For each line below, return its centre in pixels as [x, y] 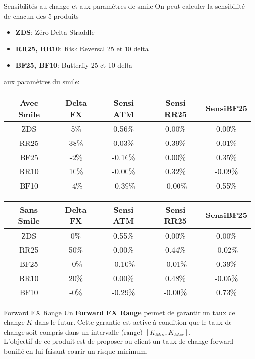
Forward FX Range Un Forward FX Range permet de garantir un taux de [120, 312]
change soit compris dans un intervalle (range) [74, 331]
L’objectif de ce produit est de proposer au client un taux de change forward [119, 341]
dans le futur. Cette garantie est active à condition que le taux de [133, 322]
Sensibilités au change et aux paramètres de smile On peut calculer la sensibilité [124, 6]
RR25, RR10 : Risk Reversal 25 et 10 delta [82, 48]
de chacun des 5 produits [41, 15]
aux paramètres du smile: [42, 81]
